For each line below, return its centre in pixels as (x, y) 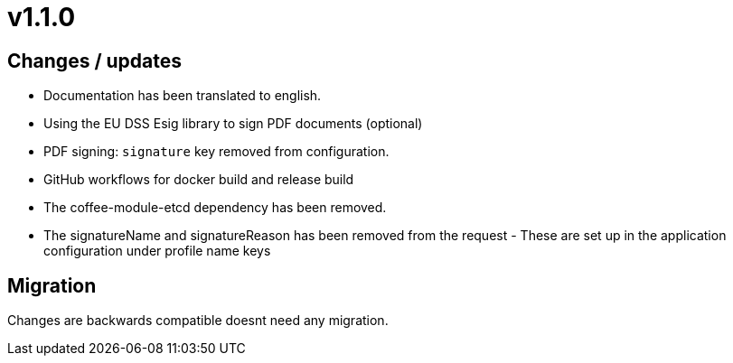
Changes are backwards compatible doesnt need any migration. (198, 321)
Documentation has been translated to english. (183, 96)
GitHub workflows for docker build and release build (199, 180)
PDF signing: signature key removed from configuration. (216, 152)
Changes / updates (95, 60)
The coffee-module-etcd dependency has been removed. (215, 208)
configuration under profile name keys (157, 251)
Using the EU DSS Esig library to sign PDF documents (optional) (233, 124)
